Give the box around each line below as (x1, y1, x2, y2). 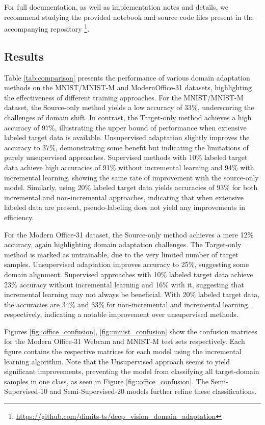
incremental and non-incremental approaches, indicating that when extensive (4, 192, 244, 202)
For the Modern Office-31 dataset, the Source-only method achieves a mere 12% (4, 229, 254, 240)
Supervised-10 (4, 386, 47, 396)
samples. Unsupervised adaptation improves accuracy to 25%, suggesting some (4, 259, 249, 270)
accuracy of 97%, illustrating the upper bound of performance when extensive (4, 122, 247, 132)
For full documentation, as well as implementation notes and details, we (4, 2, 228, 12)
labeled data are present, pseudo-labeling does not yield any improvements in (4, 202, 245, 213)
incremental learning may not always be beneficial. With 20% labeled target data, (4, 289, 260, 300)
